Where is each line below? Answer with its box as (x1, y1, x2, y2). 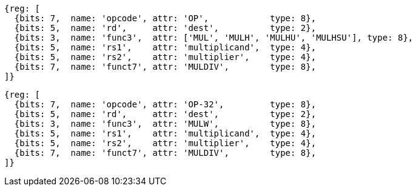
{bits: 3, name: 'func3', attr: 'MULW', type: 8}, (14, 119, 317, 129)
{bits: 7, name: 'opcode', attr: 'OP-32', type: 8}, (14, 99, 317, 109)
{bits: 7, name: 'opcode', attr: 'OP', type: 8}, (14, 13, 317, 23)
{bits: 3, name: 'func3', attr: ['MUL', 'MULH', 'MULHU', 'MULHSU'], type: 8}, (14, 33, 414, 42)
